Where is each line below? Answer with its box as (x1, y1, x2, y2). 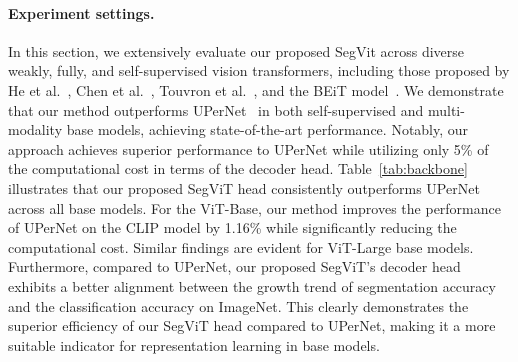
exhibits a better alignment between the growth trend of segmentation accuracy (8, 275, 496, 296)
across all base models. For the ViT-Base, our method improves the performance (8, 197, 501, 218)
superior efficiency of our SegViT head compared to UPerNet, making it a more (8, 315, 496, 336)
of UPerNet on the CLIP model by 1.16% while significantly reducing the (8, 217, 457, 238)
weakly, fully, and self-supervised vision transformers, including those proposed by (8, 60, 510, 81)
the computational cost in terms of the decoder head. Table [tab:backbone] (8, 158, 468, 179)
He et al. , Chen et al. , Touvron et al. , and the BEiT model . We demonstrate (8, 79, 504, 100)
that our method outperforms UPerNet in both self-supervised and (8, 99, 424, 120)
